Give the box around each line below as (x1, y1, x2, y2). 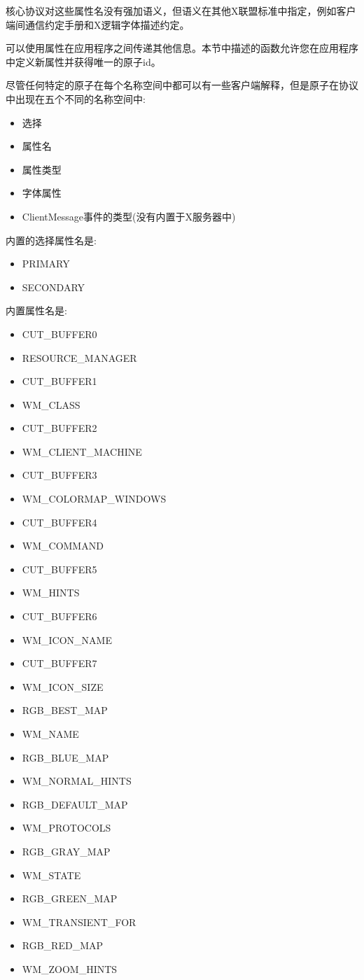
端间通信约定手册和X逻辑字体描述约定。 (6, 17, 190, 31)
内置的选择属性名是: (6, 232, 97, 247)
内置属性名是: (6, 303, 67, 318)
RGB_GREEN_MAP (22, 891, 118, 906)
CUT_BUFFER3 (22, 468, 97, 482)
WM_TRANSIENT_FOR (22, 914, 136, 929)
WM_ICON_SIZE (22, 679, 104, 694)
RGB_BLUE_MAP (22, 750, 109, 764)
